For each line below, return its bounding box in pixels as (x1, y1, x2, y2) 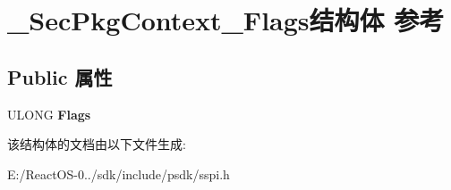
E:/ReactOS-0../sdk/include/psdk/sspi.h (7, 164, 230, 183)
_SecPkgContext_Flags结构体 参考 (7, 2, 445, 38)
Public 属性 (7, 62, 113, 90)
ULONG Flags (7, 104, 91, 123)
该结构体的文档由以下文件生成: (7, 135, 186, 153)
